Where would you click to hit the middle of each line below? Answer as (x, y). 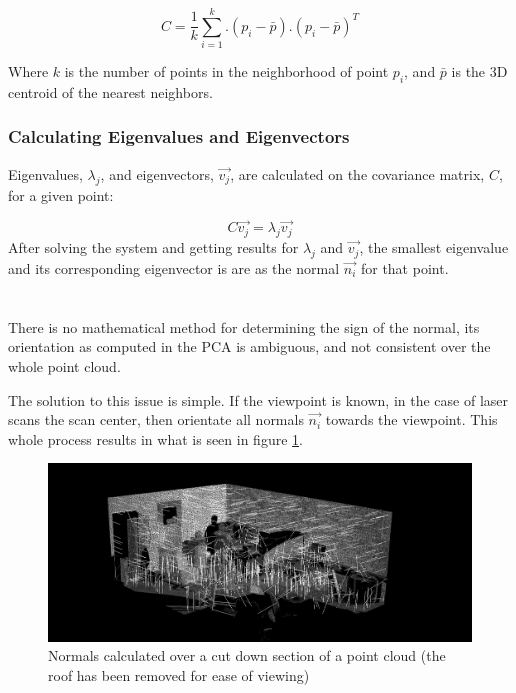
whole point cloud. (64, 365)
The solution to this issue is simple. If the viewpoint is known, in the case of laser (258, 399)
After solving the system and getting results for (153, 247)
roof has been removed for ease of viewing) (179, 674)
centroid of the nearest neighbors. (110, 91)
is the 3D (479, 71)
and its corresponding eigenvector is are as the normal (174, 267)
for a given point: (61, 194)
